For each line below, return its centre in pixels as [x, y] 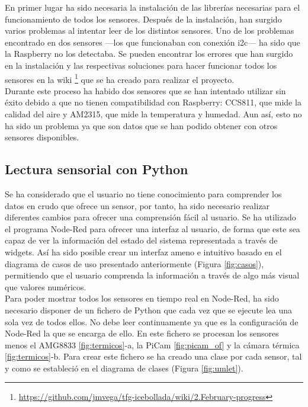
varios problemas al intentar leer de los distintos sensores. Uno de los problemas [150, 31]
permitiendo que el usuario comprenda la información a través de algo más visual [152, 275]
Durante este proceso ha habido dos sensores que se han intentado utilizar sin [145, 90]
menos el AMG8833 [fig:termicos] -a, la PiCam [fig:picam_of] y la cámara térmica [152, 344]
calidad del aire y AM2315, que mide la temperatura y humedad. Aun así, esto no [153, 114]
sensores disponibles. [42, 137]
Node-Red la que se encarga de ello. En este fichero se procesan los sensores [142, 333]
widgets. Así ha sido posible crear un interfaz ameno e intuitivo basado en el [143, 251]
